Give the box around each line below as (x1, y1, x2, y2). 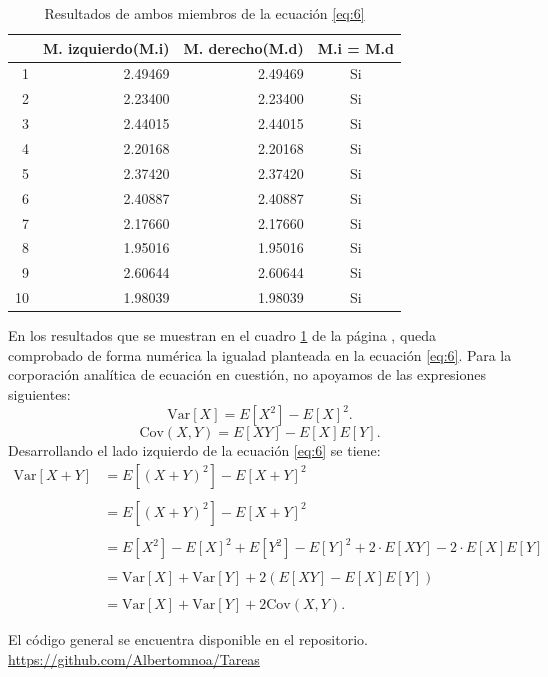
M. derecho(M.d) (183, 37, 304, 58)
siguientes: (8, 383, 71, 404)
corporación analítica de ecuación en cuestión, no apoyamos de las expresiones (8, 364, 487, 385)
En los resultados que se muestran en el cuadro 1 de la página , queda (8, 325, 437, 346)
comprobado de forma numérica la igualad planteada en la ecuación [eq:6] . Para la (8, 344, 512, 365)
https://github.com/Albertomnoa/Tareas (8, 648, 260, 669)
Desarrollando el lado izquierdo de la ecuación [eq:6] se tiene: (8, 440, 381, 460)
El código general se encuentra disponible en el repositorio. (8, 629, 368, 650)
